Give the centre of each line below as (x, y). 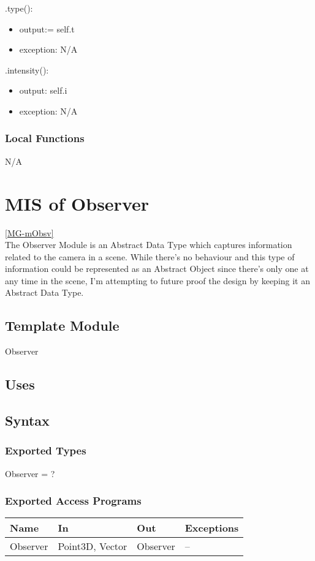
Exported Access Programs (73, 501)
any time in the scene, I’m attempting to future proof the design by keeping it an (158, 280)
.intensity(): (27, 70)
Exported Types (46, 450)
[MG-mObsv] (29, 232)
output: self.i (43, 90)
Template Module (62, 326)
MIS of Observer (77, 203)
